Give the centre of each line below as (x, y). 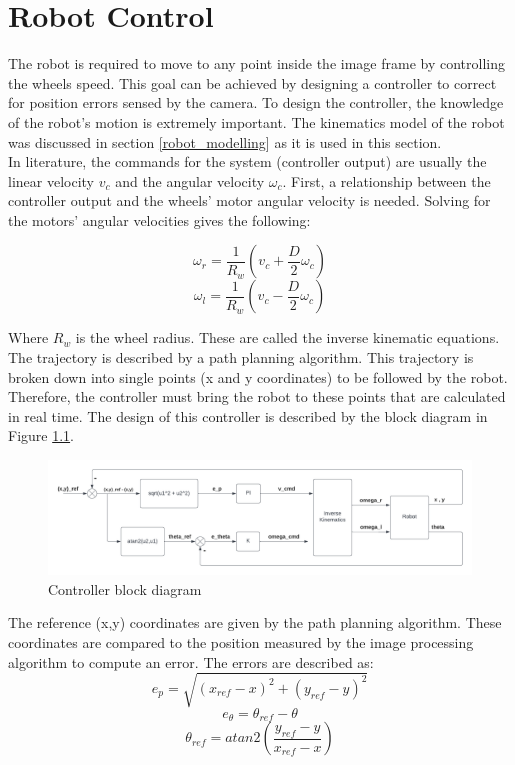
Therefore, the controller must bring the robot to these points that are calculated (257, 396)
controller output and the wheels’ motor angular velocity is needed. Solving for (249, 200)
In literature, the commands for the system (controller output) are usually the (247, 161)
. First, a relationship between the (386, 180)
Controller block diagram (125, 588)
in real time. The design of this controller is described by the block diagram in (248, 415)
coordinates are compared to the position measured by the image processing (241, 641)
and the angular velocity (190, 180)
